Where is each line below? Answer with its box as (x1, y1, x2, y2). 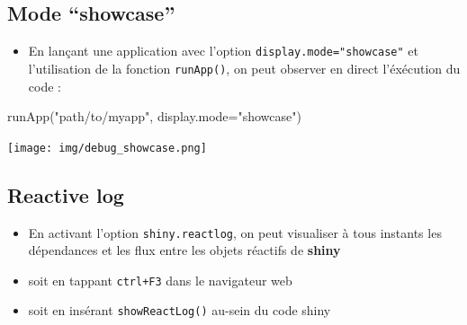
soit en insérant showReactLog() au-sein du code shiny (28, 301, 331, 320)
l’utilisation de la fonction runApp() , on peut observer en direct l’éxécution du (28, 58, 461, 77)
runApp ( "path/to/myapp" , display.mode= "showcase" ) (7, 107, 301, 126)
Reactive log (7, 180, 124, 208)
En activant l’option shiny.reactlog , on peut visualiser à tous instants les (28, 223, 442, 242)
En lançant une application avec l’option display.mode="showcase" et (28, 41, 419, 60)
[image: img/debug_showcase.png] (7, 141, 207, 154)
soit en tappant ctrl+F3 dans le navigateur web (28, 270, 292, 289)
